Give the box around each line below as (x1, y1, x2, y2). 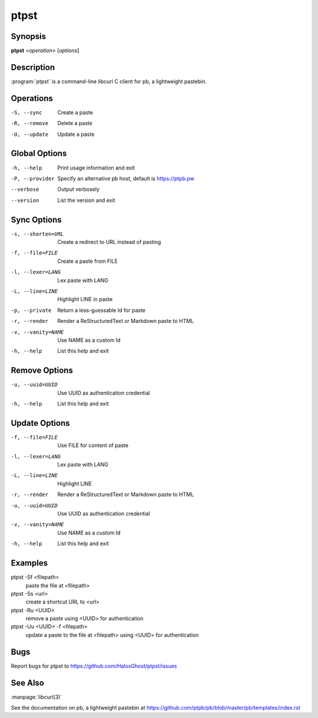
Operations (11, 93, 53, 103)
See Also (11, 678, 44, 688)
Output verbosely (57, 186, 100, 193)
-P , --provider (11, 175, 55, 182)
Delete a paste (57, 120, 92, 127)
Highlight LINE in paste (57, 296, 113, 303)
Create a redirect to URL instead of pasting (57, 239, 161, 246)
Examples (11, 558, 48, 568)
